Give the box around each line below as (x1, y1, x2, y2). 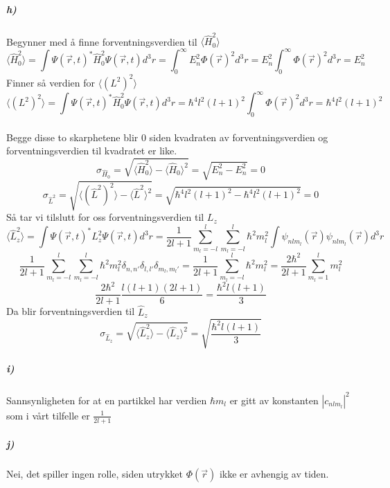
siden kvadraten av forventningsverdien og (149, 129, 328, 144)
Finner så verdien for (6, 75, 95, 89)
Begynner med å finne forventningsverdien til (6, 34, 197, 48)
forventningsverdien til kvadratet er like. (6, 143, 177, 158)
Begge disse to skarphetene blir (6, 129, 139, 144)
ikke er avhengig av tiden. (219, 467, 329, 481)
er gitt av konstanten (229, 392, 319, 407)
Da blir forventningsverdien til (6, 304, 135, 318)
